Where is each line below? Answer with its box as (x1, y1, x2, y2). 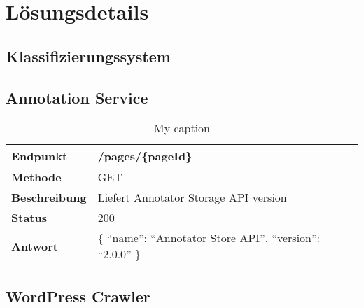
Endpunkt (11, 148, 68, 164)
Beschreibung (11, 189, 87, 206)
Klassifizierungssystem (6, 45, 171, 66)
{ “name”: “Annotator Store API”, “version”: (97, 230, 321, 246)
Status (11, 209, 47, 226)
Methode (11, 169, 62, 185)
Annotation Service (6, 86, 148, 108)
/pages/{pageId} (97, 148, 192, 164)
